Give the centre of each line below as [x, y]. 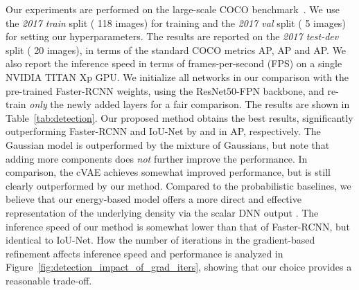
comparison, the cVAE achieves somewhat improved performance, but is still [168, 172]
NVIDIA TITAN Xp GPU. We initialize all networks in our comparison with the [177, 76]
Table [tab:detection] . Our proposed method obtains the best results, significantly [179, 117]
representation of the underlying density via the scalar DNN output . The [162, 212]
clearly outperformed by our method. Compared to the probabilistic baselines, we [178, 185]
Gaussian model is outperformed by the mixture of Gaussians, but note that [168, 144]
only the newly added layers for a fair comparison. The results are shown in [190, 104]
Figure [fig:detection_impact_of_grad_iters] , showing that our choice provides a [179, 267]
